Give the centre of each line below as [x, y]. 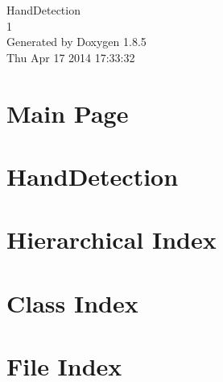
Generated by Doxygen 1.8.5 [76, 42]
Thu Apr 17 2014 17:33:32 [71, 57]
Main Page [68, 113]
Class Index [72, 302]
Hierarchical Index [111, 239]
